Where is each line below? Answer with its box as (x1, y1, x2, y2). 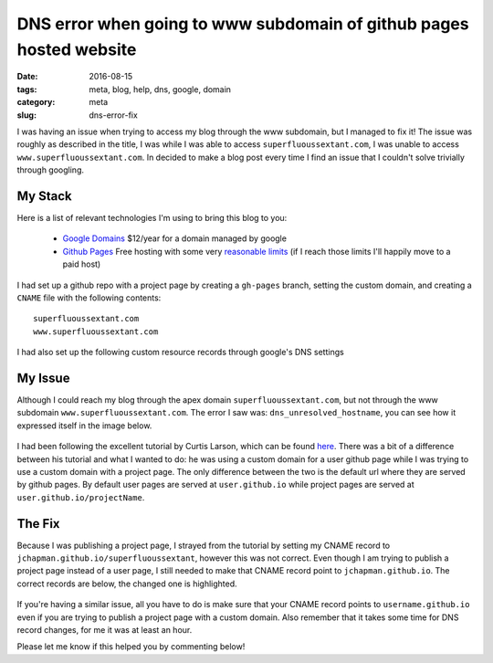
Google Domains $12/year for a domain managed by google (62, 233, 288, 244)
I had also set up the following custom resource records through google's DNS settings (16, 347, 344, 358)
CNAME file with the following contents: (16, 292, 162, 303)
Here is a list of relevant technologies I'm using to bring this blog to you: (16, 212, 288, 223)
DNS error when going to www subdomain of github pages (16, 14, 469, 34)
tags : (16, 83, 37, 95)
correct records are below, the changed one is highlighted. (16, 578, 237, 589)
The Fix (16, 516, 60, 531)
